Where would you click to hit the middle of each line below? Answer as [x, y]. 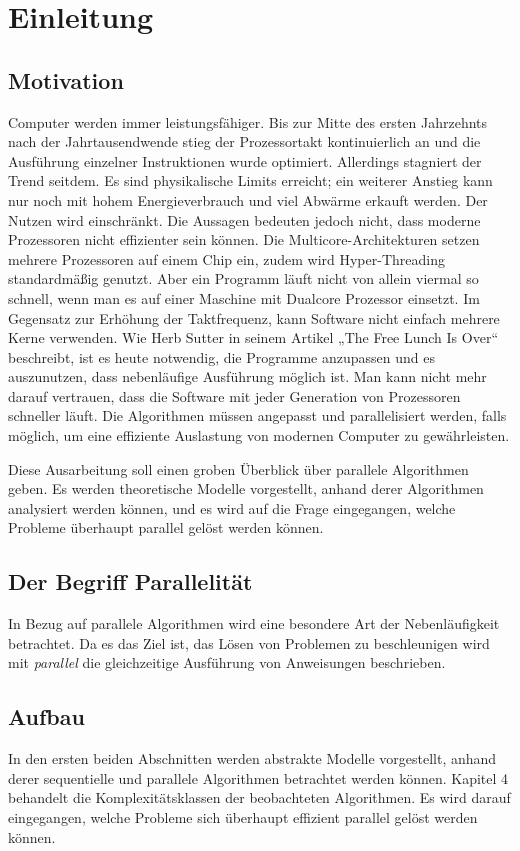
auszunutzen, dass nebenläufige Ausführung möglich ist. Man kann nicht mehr [247, 376]
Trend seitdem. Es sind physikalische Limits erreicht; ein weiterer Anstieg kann [250, 180]
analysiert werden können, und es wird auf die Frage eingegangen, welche [232, 507]
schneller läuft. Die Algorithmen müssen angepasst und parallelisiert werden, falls [257, 415]
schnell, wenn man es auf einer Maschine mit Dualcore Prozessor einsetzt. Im [244, 297]
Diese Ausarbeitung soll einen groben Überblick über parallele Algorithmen [238, 468]
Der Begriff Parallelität [130, 581]
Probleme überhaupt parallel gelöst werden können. [166, 527]
